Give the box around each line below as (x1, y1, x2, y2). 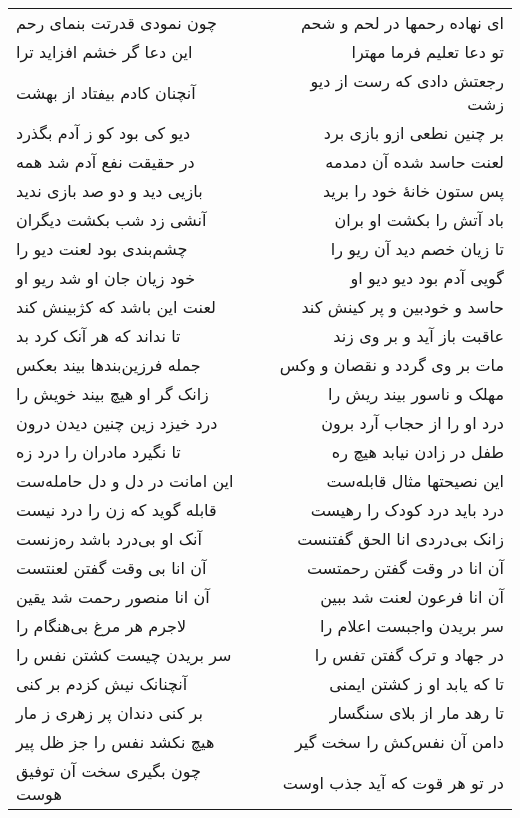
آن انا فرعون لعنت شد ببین (320, 585, 504, 608)
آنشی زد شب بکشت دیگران (16, 208, 207, 231)
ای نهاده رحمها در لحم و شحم (300, 11, 504, 34)
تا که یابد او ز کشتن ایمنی (329, 672, 504, 695)
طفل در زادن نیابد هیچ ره (331, 440, 504, 463)
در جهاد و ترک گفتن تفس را (314, 643, 504, 666)
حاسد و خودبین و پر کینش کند (301, 295, 504, 318)
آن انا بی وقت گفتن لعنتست (16, 556, 207, 579)
